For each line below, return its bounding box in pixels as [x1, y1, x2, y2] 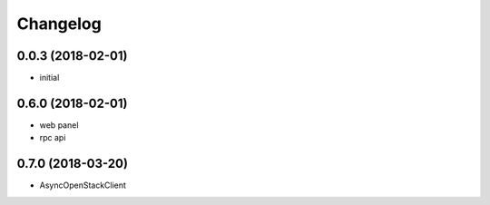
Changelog [16, 14, 102, 34]
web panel [39, 119, 79, 131]
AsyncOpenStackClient [39, 180, 127, 190]
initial [39, 73, 60, 83]
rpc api [39, 132, 66, 143]
